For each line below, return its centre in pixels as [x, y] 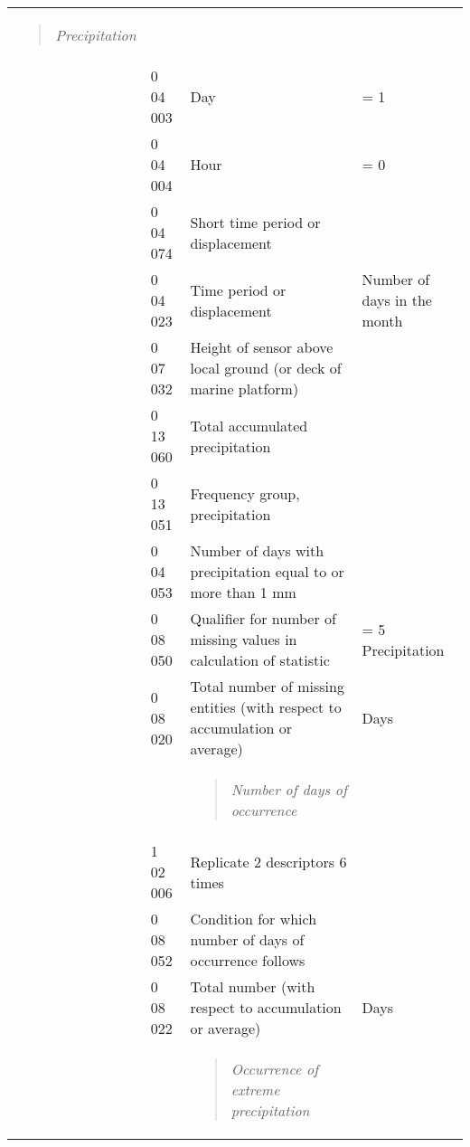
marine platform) [244, 389]
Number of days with [257, 550]
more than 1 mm [243, 592]
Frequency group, [245, 493]
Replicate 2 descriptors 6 [268, 861]
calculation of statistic [260, 660]
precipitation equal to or [267, 571]
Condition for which [254, 919]
